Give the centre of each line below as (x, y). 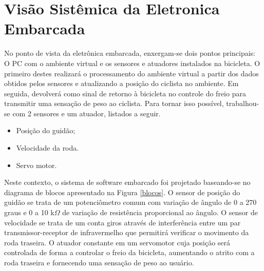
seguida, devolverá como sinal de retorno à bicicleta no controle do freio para (125, 93)
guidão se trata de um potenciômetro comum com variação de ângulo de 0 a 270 (130, 202)
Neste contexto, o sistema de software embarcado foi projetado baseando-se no (127, 182)
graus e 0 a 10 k (29, 212)
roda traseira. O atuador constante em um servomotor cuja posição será (117, 242)
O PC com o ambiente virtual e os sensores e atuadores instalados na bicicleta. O (132, 63)
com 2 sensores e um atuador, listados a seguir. (87, 113)
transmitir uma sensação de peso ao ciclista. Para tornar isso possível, (114, 103)
